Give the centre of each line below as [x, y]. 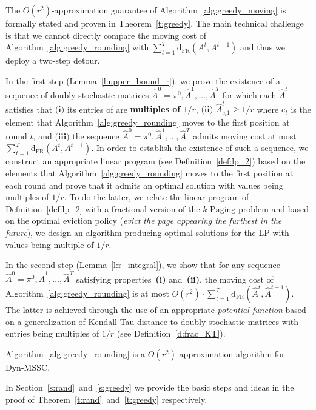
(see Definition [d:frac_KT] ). [171, 333]
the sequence [96, 136]
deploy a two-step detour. [53, 60]
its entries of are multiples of [124, 109]
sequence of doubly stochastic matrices [77, 95]
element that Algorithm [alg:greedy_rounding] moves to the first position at [148, 122]
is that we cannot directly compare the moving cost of [106, 35]
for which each [249, 95]
